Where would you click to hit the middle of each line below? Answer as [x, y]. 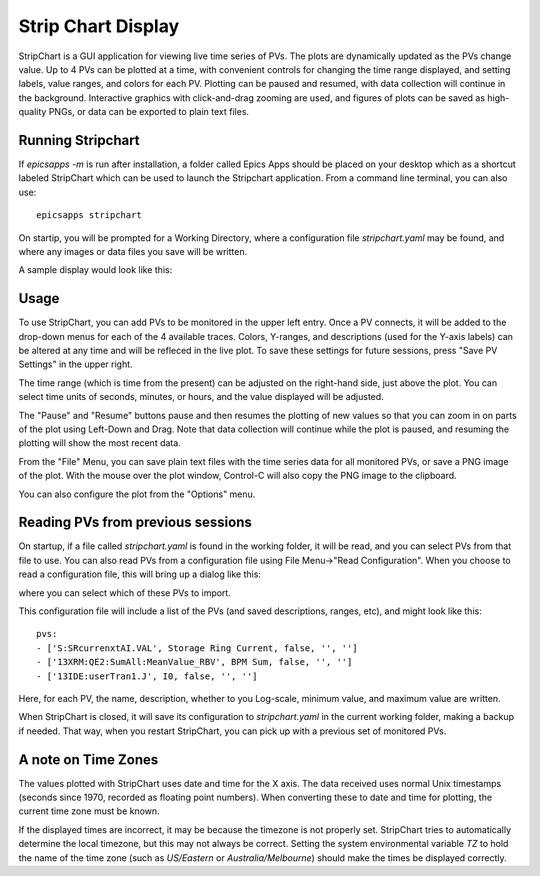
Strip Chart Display [99, 26]
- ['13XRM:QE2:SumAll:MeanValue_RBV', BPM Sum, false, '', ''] [194, 662]
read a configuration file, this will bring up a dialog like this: [140, 574]
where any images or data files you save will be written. [133, 251]
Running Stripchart [79, 140]
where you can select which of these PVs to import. [125, 592]
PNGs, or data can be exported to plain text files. [149, 112]
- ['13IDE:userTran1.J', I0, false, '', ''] [147, 676]
